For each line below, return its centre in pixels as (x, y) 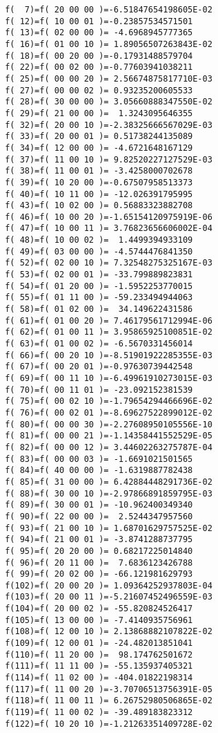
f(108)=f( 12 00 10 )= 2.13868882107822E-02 (109, 632)
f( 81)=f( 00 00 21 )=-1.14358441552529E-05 (109, 436)
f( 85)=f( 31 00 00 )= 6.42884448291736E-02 (109, 482)
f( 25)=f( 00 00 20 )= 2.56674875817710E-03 (109, 78)
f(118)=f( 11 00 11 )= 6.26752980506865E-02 (109, 701)
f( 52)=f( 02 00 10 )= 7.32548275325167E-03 (109, 263)
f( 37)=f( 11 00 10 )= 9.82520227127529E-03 (109, 159)
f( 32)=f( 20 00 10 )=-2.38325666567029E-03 (109, 125)
